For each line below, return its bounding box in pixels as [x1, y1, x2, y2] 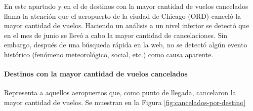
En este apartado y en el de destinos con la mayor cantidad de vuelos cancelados [4, 1, 248, 11]
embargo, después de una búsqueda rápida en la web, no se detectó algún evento [4, 39, 247, 50]
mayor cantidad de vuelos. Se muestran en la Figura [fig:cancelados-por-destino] [4, 97, 246, 107]
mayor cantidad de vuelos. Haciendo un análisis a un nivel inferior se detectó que [4, 20, 249, 31]
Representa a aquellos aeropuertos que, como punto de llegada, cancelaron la [4, 87, 236, 98]
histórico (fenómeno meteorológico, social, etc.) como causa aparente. [4, 49, 213, 59]
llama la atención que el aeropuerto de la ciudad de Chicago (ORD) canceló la [4, 10, 241, 21]
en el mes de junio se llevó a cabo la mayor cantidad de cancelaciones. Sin [4, 30, 228, 40]
